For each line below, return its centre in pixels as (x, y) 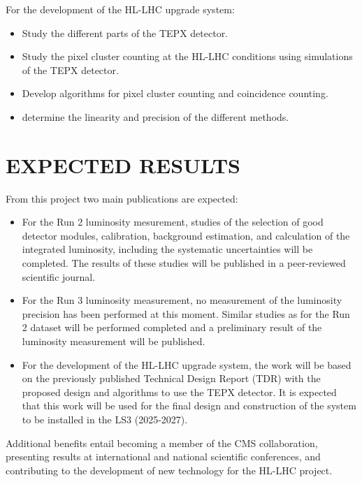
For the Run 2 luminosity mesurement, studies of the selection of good (173, 222)
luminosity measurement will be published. (114, 341)
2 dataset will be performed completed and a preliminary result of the (172, 327)
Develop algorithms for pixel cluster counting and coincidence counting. (175, 93)
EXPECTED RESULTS (123, 165)
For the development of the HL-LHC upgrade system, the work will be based (187, 364)
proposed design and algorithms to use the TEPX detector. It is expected (179, 392)
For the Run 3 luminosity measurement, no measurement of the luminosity (182, 300)
